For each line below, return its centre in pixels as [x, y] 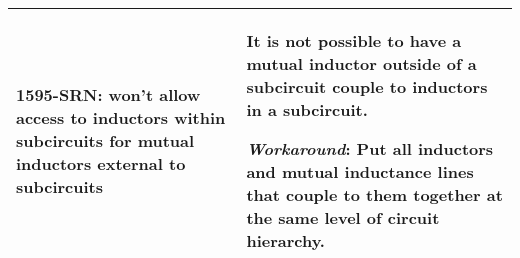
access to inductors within [121, 117]
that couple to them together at [374, 194]
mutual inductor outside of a [361, 63]
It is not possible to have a [354, 40]
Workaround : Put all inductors [370, 148]
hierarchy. [285, 240]
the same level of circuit [343, 217]
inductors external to [101, 163]
